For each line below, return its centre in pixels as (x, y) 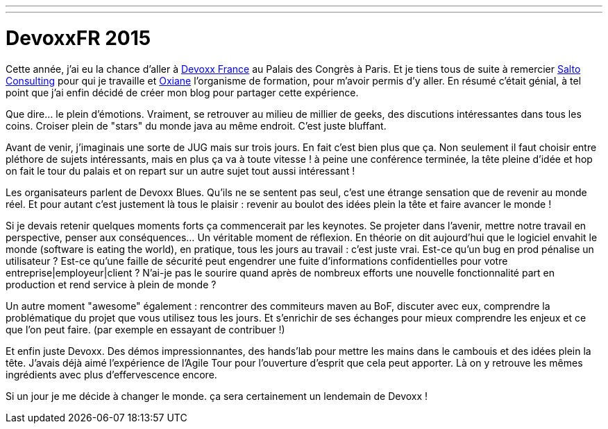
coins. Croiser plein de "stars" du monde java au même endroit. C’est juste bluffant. (196, 125)
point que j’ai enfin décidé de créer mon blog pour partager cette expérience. (182, 92)
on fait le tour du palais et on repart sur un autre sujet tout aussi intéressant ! (180, 170)
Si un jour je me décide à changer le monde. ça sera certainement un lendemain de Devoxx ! (217, 396)
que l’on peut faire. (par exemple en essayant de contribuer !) (145, 329)
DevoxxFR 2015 (78, 38)
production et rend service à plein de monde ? (111, 284)
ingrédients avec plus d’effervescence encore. (111, 374)
